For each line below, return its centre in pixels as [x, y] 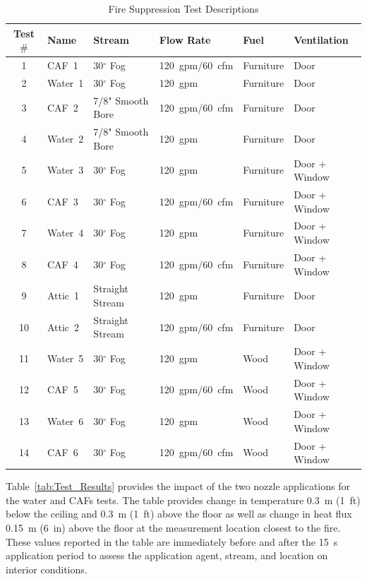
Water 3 [65, 170]
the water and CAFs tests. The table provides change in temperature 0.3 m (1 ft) [183, 500]
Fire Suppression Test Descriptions [183, 8]
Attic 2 [63, 327]
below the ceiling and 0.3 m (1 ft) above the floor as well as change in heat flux [179, 514]
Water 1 [65, 82]
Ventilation [321, 40]
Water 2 [65, 138]
